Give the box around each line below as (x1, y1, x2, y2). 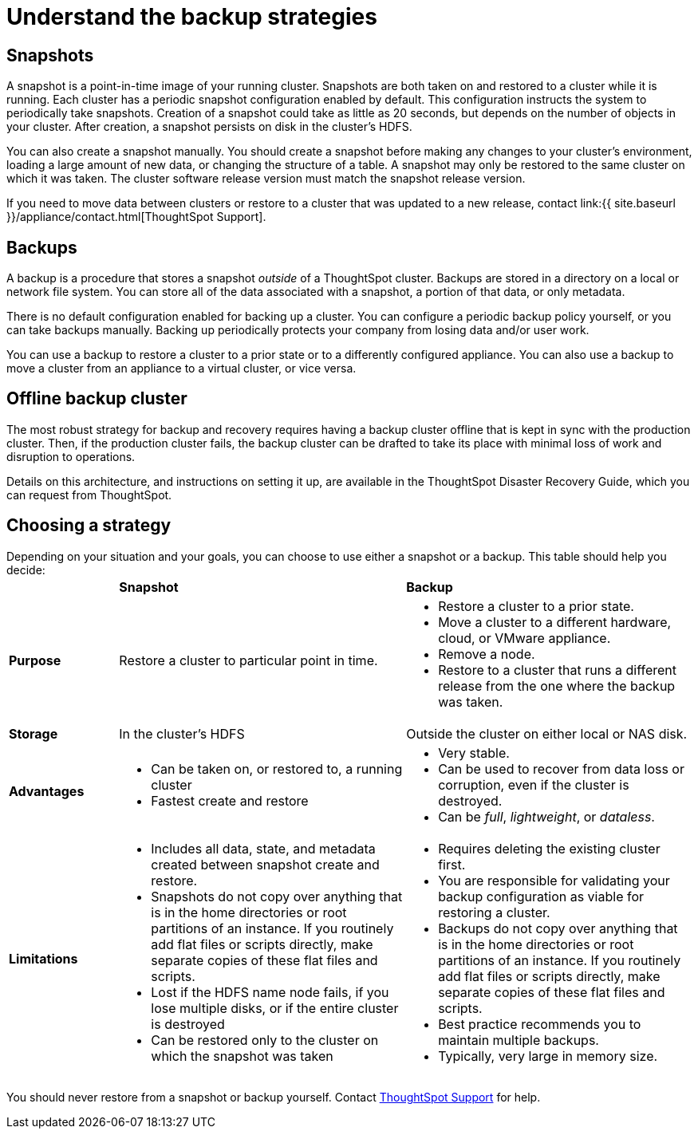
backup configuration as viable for (438, 888, 645, 904)
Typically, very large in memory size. (438, 1047, 658, 1064)
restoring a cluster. (438, 904, 550, 920)
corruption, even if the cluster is (438, 776, 629, 793)
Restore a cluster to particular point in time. (119, 652, 378, 668)
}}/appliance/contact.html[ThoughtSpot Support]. (6, 210, 266, 224)
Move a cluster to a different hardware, (438, 613, 672, 630)
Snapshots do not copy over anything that (151, 888, 403, 904)
